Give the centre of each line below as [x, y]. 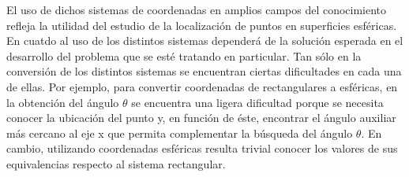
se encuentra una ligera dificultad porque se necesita [257, 102]
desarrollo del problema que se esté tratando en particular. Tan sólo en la [184, 55]
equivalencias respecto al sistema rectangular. [116, 163]
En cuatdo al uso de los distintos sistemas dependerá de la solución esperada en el [205, 41]
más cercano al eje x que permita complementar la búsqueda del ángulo [180, 133]
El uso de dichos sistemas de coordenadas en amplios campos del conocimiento [197, 9]
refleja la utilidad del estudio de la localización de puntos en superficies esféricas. [202, 25]
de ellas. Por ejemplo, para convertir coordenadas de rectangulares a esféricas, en [202, 86]
